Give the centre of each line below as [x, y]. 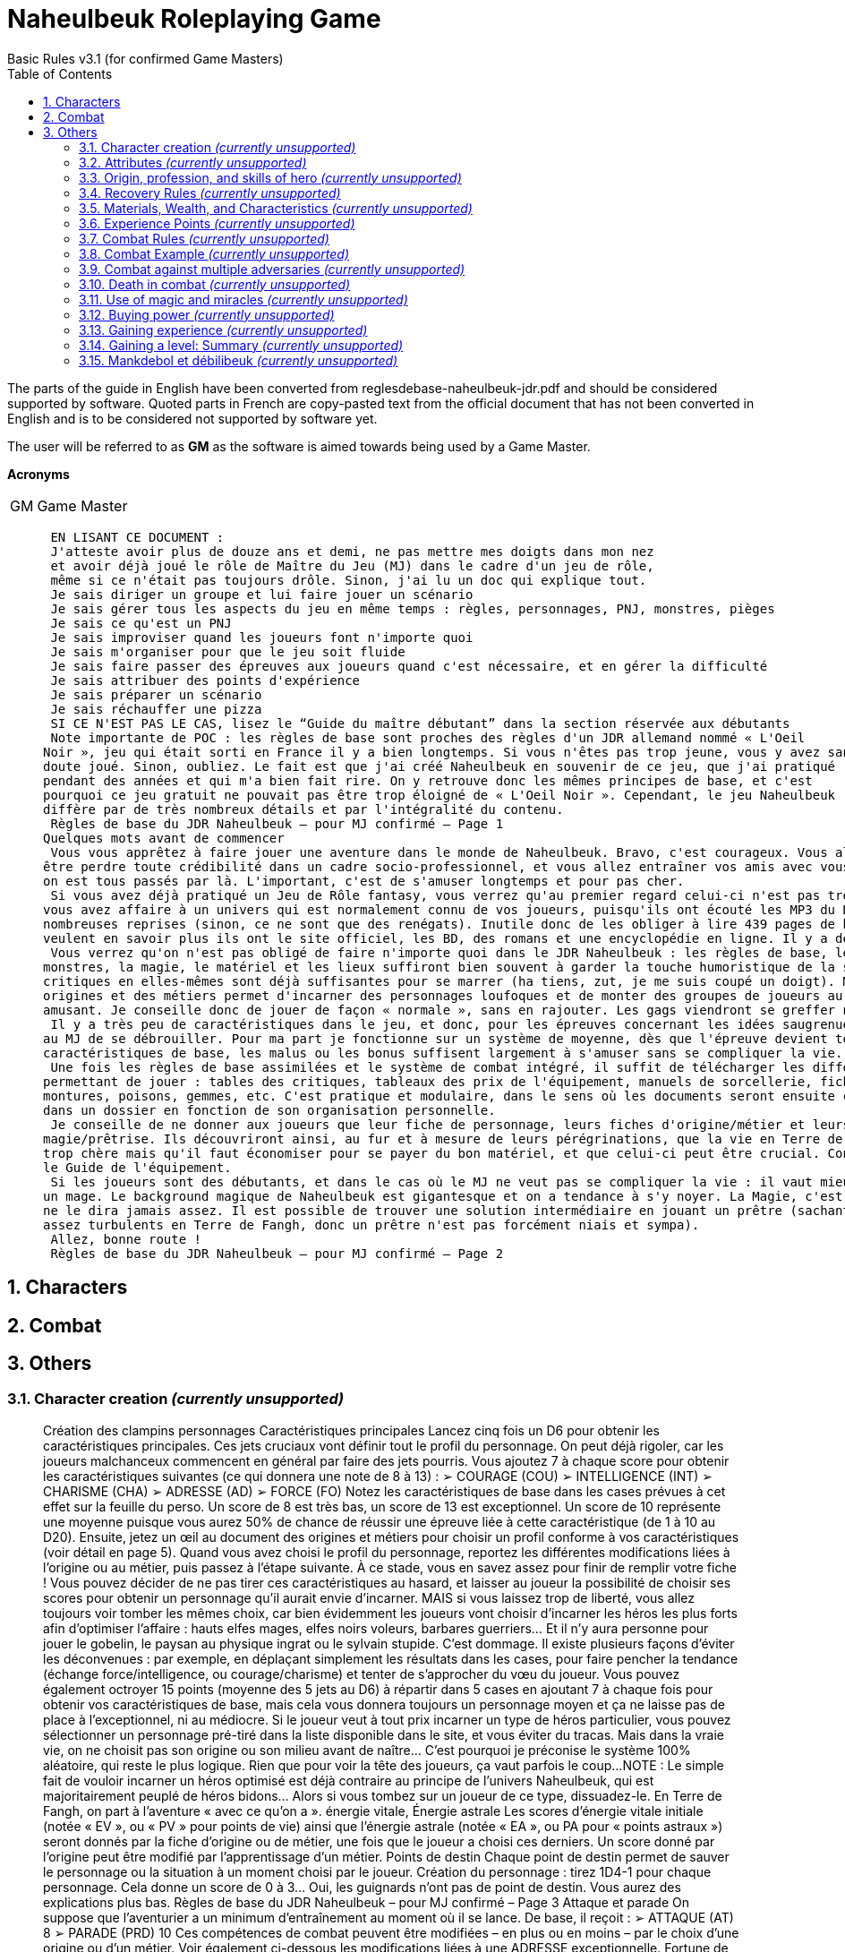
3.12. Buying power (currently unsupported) [207, 314]
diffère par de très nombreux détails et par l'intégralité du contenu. [303, 809]
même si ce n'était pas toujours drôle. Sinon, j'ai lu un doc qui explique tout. [349, 580]
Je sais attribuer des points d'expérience [205, 680]
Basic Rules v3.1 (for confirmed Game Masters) [145, 58]
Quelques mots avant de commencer [164, 838]
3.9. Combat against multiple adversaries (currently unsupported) [272, 269]
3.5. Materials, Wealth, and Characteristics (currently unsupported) [276, 208]
